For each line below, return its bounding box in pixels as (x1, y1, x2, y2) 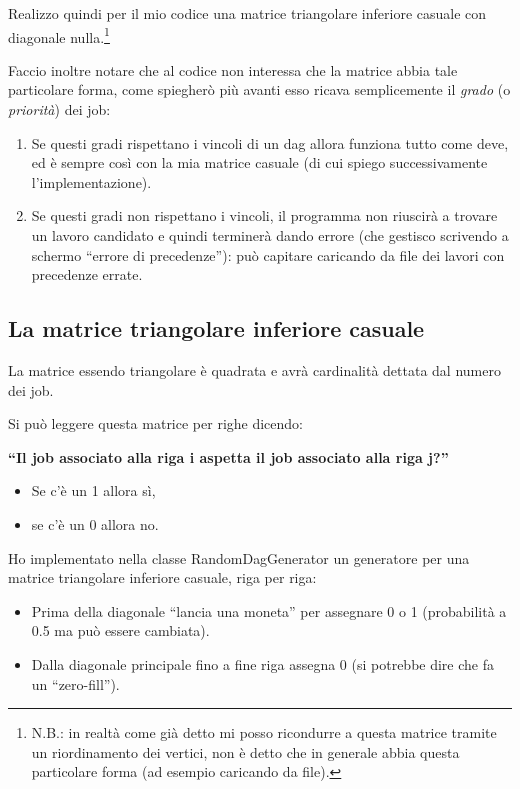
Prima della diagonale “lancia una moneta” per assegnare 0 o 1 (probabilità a (31, 600, 507, 621)
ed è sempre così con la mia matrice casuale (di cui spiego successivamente (31, 152, 488, 173)
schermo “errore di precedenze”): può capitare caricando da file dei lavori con (31, 244, 505, 265)
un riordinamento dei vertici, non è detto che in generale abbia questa (31, 741, 460, 762)
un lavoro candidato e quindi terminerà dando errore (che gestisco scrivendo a (31, 225, 509, 245)
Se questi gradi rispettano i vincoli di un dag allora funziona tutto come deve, (31, 132, 509, 153)
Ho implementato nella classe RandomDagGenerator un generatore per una (8, 547, 470, 568)
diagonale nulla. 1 (8, 23, 110, 47)
